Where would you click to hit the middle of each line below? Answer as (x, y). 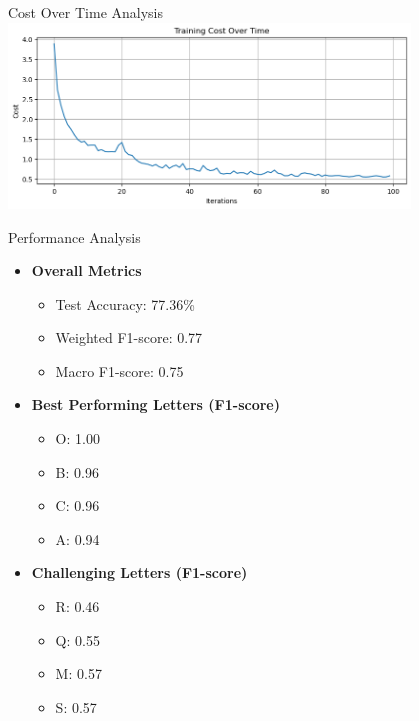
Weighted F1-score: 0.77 (129, 337)
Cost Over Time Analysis (86, 12)
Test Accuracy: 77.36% (125, 303)
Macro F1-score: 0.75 (119, 370)
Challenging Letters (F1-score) (139, 572)
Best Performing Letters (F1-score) (155, 404)
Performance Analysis (74, 236)
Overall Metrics (86, 270)
